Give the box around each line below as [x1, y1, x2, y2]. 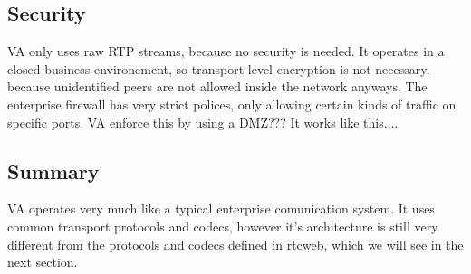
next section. [7, 252, 78, 271]
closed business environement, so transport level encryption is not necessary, [7, 59, 430, 78]
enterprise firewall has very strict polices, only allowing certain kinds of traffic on [7, 94, 457, 113]
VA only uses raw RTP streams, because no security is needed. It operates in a [7, 42, 445, 61]
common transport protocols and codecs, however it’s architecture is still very [7, 216, 438, 235]
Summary [7, 156, 100, 184]
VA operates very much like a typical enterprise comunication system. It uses [7, 199, 435, 218]
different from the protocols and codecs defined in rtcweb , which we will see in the [7, 234, 464, 253]
